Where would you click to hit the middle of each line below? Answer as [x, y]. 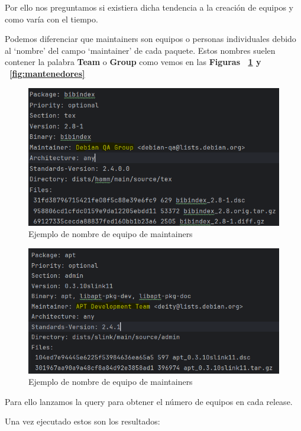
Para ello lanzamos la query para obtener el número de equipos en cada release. [149, 401]
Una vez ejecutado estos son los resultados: [82, 421]
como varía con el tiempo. [51, 19]
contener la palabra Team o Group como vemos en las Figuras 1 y [133, 62]
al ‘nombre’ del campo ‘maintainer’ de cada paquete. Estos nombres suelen [140, 50]
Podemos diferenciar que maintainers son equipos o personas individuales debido [150, 39]
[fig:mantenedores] [47, 73]
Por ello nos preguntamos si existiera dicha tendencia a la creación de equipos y [149, 7]
